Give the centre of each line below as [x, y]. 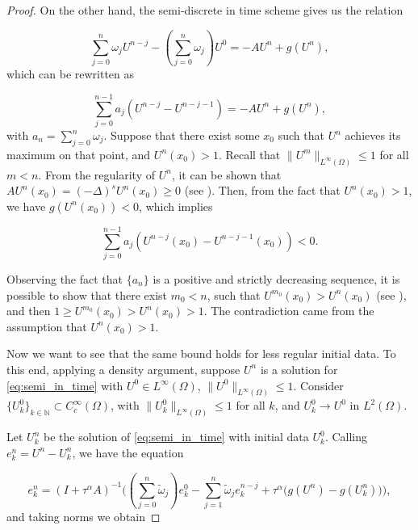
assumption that [47, 326]
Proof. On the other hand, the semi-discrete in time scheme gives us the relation [205, 10]
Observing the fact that [65, 279]
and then [29, 311]
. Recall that [249, 154]
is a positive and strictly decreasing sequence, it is [276, 279]
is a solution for [299, 369]
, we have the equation [128, 452]
